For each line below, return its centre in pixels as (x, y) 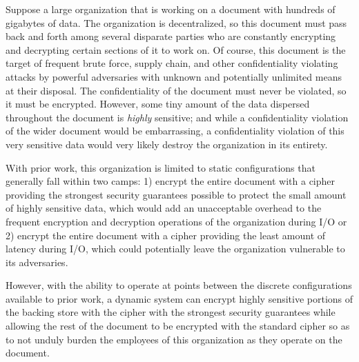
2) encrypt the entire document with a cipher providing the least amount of (166, 235)
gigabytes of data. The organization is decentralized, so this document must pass (176, 22)
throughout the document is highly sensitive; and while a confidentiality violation (177, 117)
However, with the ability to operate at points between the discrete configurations (179, 285)
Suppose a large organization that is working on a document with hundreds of (171, 9)
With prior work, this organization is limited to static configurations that (161, 167)
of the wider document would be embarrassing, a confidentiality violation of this (175, 131)
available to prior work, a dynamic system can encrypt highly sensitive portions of (179, 298)
